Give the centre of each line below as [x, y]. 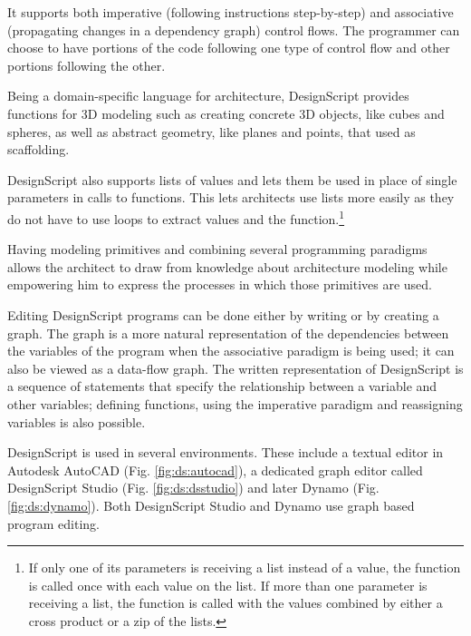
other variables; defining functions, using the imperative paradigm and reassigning [235, 403]
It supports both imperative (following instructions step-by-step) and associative [231, 12]
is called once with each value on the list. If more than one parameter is [228, 585]
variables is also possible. [77, 421]
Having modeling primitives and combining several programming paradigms [217, 249]
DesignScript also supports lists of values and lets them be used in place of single [232, 179]
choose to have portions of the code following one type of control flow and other [229, 48]
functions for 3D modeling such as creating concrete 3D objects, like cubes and [226, 113]
